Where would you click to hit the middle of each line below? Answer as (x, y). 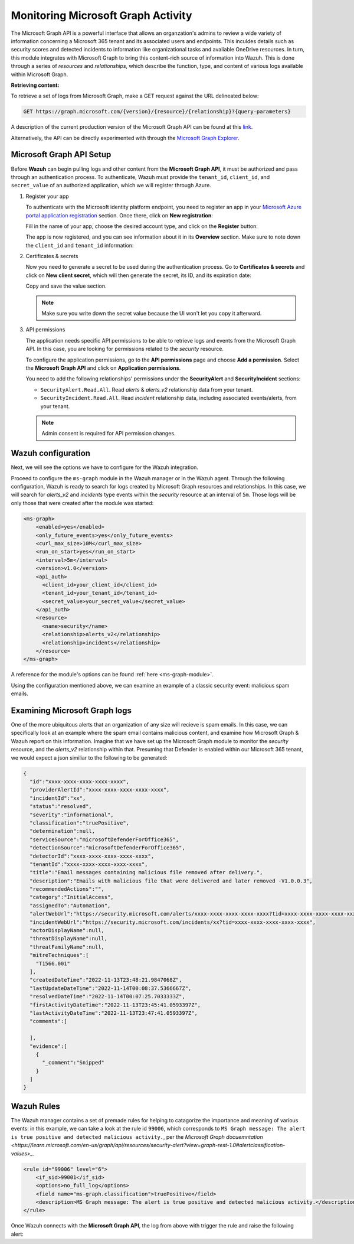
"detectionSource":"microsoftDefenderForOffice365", (107, 848)
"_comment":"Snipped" (73, 1063)
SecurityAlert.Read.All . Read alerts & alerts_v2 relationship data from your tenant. (147, 389)
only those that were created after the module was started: (82, 503)
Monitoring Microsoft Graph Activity (101, 15)
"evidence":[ (48, 1046)
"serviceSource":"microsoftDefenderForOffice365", (104, 839)
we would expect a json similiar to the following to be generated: (89, 758)
